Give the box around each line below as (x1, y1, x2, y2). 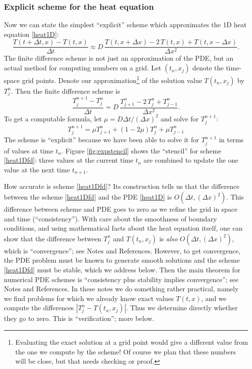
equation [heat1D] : (4, 29, 59, 39)
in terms (219, 134, 244, 145)
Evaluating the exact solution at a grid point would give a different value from (15, 336, 248, 347)
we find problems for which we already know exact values (4, 293, 174, 303)
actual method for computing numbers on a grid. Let (4, 63, 161, 73)
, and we (201, 293, 226, 303)
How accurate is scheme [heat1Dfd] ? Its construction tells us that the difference (4, 181, 240, 191)
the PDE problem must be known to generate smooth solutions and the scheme (4, 255, 240, 265)
